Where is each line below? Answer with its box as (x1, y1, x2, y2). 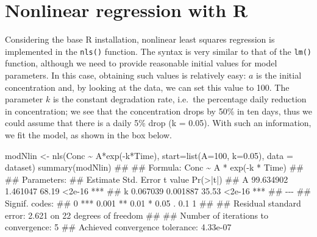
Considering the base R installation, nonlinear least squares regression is (5, 33, 275, 46)
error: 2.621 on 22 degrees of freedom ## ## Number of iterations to (5, 208, 269, 221)
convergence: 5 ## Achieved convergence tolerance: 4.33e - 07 (5, 221, 232, 233)
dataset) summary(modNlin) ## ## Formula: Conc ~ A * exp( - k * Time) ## (5, 161, 304, 174)
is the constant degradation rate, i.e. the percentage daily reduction (52, 93, 307, 105)
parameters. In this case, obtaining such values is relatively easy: (5, 68, 246, 81)
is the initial (256, 68, 302, 81)
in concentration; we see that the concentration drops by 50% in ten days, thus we (5, 104, 312, 117)
